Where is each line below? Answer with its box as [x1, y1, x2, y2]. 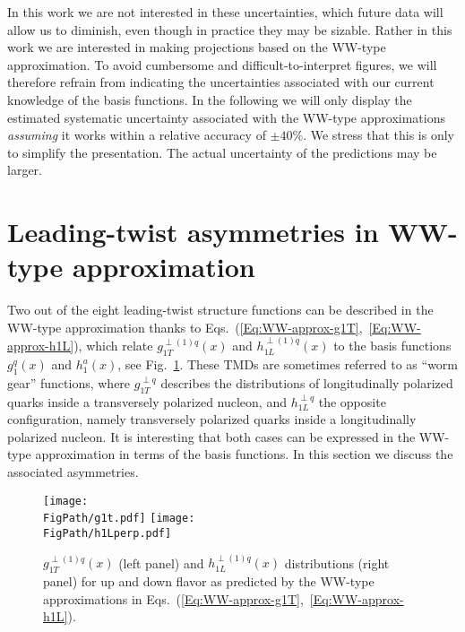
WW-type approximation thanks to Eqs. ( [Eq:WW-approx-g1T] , [7, 317, 363, 336]
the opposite [318, 392, 386, 411]
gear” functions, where [7, 373, 131, 392]
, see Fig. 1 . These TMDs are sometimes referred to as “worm [117, 355, 459, 374]
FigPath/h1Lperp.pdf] [43, 526, 172, 540]
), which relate [73, 336, 153, 355]
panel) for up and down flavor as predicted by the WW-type [43, 572, 375, 591]
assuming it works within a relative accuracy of [7, 126, 266, 144]
